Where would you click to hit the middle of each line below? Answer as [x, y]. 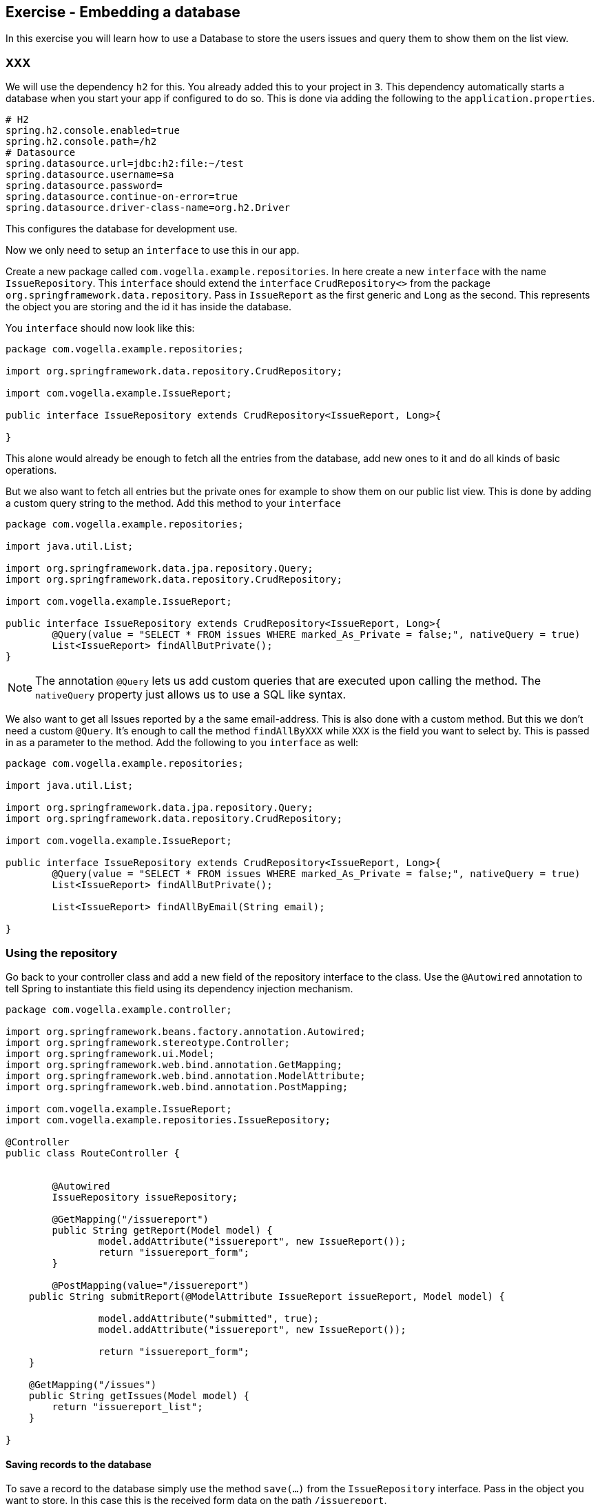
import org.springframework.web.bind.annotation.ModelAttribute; [186, 1075]
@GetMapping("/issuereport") [131, 1219]
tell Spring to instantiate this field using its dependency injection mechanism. [179, 988]
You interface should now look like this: [100, 328]
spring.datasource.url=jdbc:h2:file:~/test [125, 164]
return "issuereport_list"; [127, 1406]
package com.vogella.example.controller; [119, 1009]
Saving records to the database [79, 1464]
